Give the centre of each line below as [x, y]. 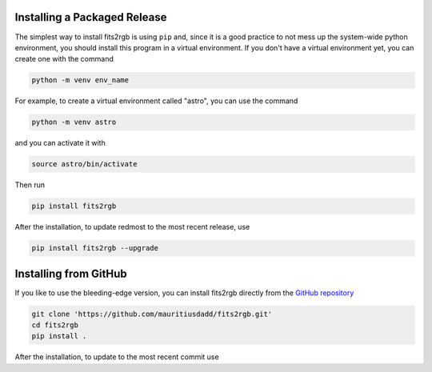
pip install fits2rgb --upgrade [95, 248]
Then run [30, 185]
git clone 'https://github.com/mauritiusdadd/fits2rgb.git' [152, 314]
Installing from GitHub [71, 273]
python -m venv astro [74, 122]
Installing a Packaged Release [91, 17]
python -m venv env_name [80, 80]
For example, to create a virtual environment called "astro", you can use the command [156, 101]
